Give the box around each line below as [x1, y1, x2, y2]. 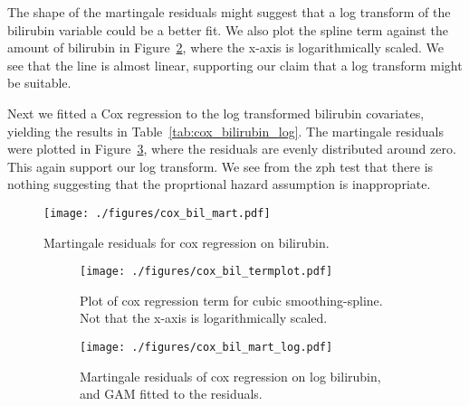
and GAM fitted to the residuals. [80, 384, 263, 403]
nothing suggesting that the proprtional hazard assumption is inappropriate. [7, 175, 431, 194]
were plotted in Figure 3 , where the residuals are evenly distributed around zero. [7, 139, 456, 158]
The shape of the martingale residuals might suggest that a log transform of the [7, 3, 451, 21]
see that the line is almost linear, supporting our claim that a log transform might [7, 55, 463, 74]
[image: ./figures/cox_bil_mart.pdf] [43, 206, 271, 220]
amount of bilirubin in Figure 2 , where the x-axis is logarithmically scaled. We [7, 38, 445, 57]
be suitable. [7, 73, 72, 92]
